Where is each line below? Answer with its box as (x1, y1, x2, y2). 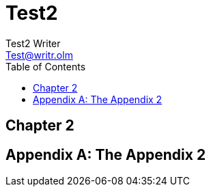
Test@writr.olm (5, 49, 73, 61)
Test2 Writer (5, 37, 61, 49)
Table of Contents (5, 60, 86, 72)
